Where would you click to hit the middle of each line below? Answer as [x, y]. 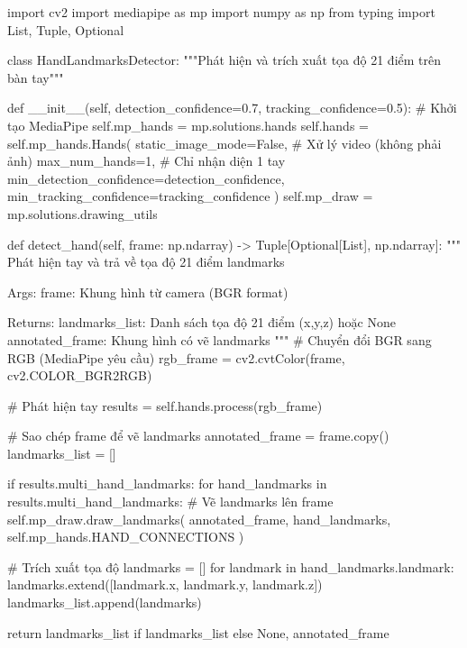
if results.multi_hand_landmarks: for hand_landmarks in [167, 484]
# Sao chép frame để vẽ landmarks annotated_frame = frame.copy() [198, 436]
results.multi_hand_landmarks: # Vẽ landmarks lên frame [170, 502]
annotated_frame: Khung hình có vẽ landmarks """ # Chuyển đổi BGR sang [220, 339]
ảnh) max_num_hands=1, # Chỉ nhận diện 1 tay [147, 161]
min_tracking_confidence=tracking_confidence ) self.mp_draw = [190, 196]
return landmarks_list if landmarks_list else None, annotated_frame [198, 632]
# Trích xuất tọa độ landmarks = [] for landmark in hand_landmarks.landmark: [231, 566]
